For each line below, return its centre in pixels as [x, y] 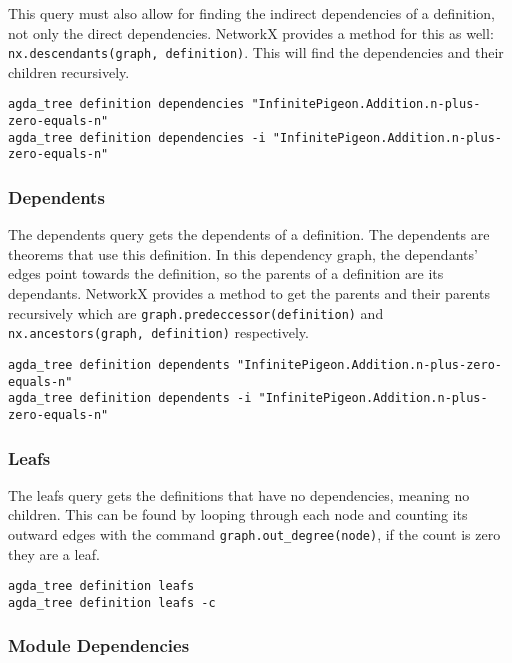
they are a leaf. [54, 553]
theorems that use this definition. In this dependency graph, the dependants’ [243, 253]
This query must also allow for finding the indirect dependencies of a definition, [251, 13]
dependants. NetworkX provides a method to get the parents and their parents [249, 293]
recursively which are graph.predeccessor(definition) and [196, 312]
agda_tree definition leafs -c [112, 602]
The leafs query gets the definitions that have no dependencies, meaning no [239, 494]
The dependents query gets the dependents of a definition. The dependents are [249, 234]
